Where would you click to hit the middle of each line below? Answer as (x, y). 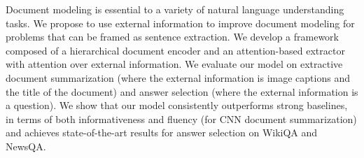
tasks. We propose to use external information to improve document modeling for (180, 23)
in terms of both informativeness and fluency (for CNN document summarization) (181, 118)
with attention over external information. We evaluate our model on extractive (174, 64)
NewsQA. (26, 146)
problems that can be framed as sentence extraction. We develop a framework (172, 37)
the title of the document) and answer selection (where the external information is (182, 91)
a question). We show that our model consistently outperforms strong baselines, (177, 105)
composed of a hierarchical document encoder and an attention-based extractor (175, 50)
